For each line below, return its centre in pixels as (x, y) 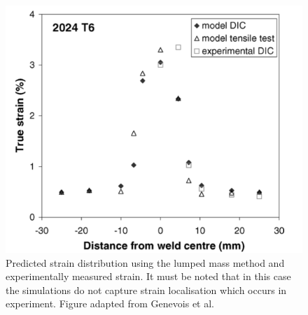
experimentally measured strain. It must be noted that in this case (148, 276)
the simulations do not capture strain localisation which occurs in (146, 290)
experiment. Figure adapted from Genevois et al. (110, 303)
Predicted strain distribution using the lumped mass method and (145, 262)
